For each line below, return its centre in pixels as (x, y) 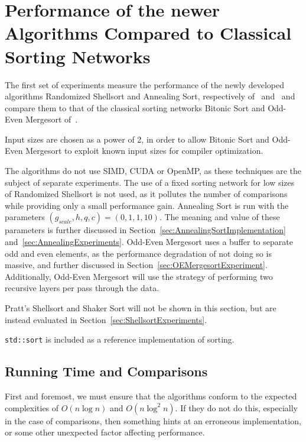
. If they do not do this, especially (237, 407)
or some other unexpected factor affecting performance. (105, 432)
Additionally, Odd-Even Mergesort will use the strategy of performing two (139, 276)
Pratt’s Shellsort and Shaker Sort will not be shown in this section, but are (141, 308)
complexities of (32, 407)
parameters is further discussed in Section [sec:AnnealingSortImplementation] (145, 230)
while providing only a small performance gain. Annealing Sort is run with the (147, 205)
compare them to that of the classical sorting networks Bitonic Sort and (135, 107)
